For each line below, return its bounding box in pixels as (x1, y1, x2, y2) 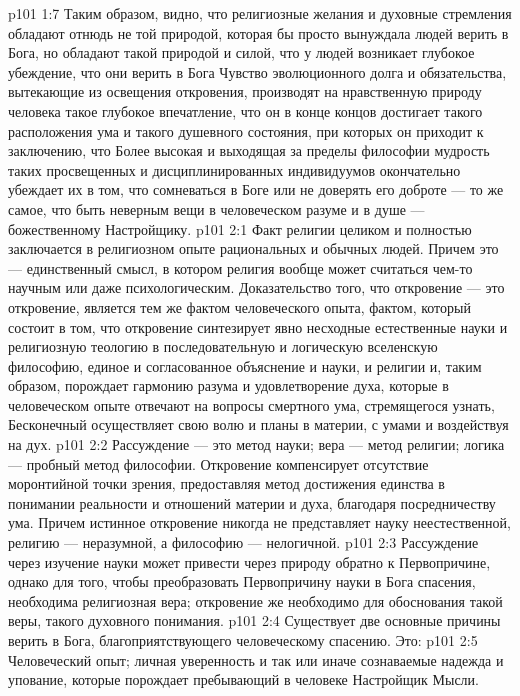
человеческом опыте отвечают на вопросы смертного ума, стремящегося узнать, (8, 394, 495, 415)
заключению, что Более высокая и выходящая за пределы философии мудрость (8, 140, 490, 161)
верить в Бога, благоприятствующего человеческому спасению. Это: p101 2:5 (8, 630, 478, 650)
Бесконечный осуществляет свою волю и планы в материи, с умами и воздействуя (8, 414, 509, 435)
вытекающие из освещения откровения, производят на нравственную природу (8, 81, 482, 102)
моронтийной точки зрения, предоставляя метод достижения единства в (8, 473, 445, 494)
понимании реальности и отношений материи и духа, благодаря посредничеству (8, 492, 496, 513)
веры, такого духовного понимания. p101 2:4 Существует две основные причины (8, 610, 501, 631)
